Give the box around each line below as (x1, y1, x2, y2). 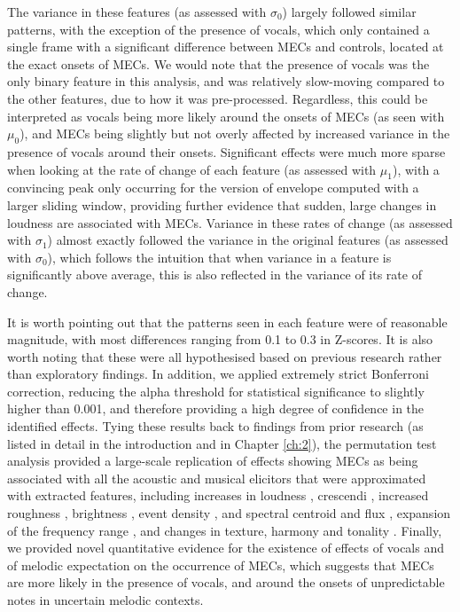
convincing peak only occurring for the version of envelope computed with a (7, 178, 419, 197)
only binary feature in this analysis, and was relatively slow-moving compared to (7, 72, 445, 90)
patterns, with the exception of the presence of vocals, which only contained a (7, 20, 430, 38)
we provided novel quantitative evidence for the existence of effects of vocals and (7, 538, 444, 557)
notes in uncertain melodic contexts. (7, 591, 204, 608)
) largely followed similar (282, 3, 417, 20)
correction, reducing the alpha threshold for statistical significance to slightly (7, 381, 425, 400)
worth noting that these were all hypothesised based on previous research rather (7, 347, 442, 365)
